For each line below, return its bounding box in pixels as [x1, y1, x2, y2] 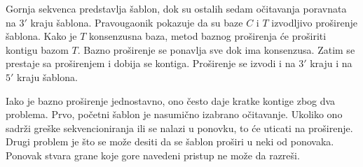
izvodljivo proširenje [271, 15, 357, 29]
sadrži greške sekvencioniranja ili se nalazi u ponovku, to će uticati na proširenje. [6, 120, 353, 135]
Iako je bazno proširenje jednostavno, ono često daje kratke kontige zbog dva [6, 93, 336, 108]
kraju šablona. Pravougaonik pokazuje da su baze [30, 15, 243, 29]
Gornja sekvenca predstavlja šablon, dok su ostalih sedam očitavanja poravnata [6, 1, 347, 15]
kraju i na [310, 56, 352, 71]
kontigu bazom [6, 42, 69, 57]
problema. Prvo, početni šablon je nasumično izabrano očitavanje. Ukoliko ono [6, 107, 343, 122]
